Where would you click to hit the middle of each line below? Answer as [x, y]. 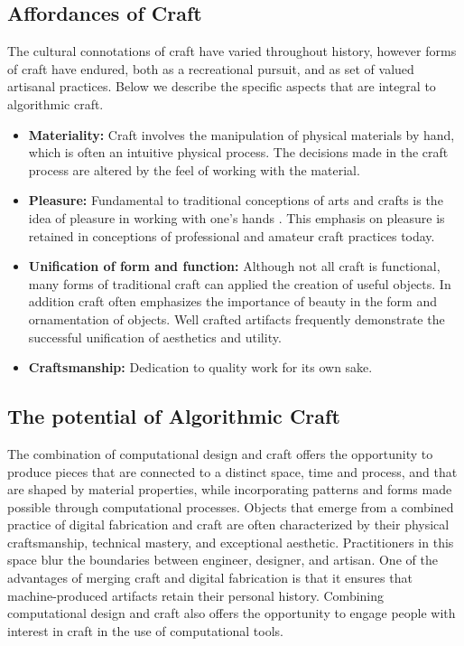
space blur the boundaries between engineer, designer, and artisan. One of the [223, 560]
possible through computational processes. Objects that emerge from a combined [231, 506]
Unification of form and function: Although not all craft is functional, [234, 266]
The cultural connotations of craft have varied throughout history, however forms [232, 51]
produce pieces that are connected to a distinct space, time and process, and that [232, 471]
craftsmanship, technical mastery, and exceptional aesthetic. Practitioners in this [231, 542]
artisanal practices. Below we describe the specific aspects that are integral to [222, 86]
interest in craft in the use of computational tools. [145, 630]
